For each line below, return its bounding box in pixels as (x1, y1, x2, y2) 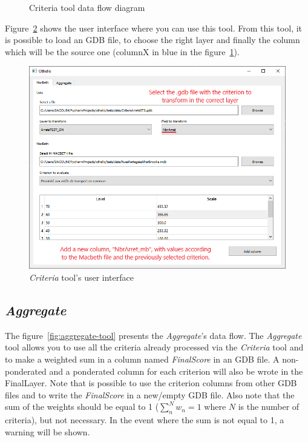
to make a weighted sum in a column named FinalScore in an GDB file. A (5, 353, 280, 366)
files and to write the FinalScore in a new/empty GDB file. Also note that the (5, 388, 295, 401)
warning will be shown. (5, 425, 90, 438)
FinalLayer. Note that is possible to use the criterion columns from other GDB (5, 377, 297, 389)
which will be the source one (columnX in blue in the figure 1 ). (5, 45, 240, 58)
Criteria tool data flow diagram (29, 1, 145, 13)
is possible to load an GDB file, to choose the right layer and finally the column (5, 33, 300, 46)
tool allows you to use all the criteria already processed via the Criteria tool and (5, 341, 304, 353)
